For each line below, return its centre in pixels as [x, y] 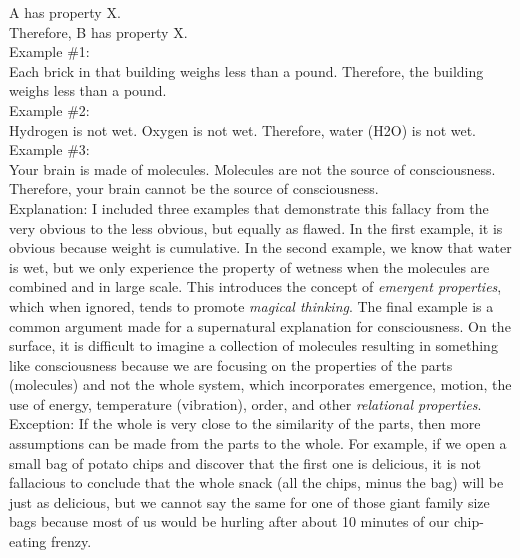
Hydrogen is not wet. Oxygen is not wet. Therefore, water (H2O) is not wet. [243, 129]
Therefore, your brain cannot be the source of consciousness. [194, 188]
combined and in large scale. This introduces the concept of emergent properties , [255, 286]
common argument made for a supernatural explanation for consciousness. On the [260, 325]
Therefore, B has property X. [98, 31]
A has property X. [65, 12]
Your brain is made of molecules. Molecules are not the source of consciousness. [252, 168]
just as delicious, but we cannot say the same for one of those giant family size [249, 501]
